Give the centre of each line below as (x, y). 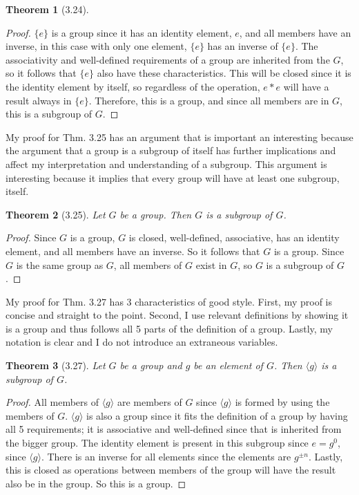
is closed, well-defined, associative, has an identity (234, 237)
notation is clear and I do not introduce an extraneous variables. (142, 342)
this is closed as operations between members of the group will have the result (171, 470)
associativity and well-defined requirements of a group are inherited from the (168, 59)
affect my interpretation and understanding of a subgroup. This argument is (166, 164)
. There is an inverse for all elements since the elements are (166, 456)
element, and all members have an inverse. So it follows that (133, 251)
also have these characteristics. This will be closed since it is (224, 73)
